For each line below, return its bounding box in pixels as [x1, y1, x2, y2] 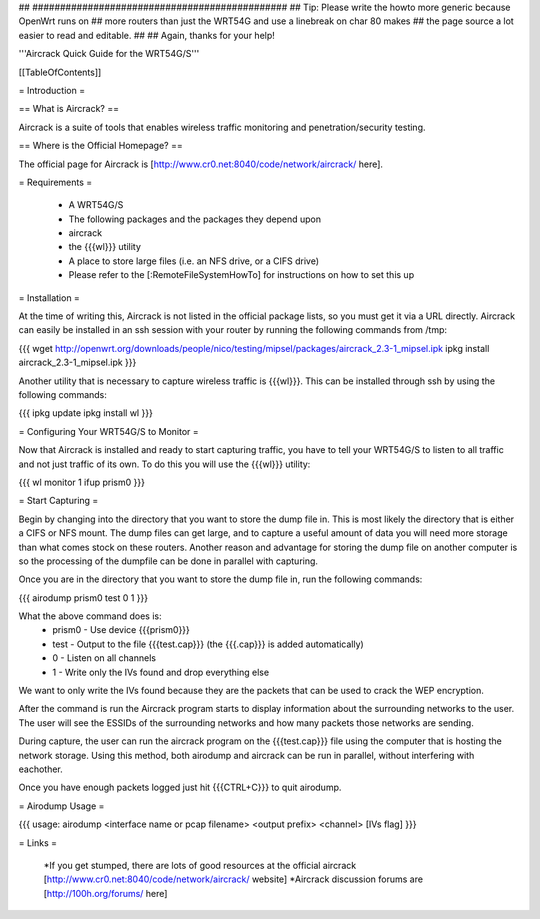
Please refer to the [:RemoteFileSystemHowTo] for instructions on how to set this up [68, 269, 415, 281]
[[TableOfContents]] [18, 66, 102, 78]
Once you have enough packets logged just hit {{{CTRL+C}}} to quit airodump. [18, 781, 342, 794]
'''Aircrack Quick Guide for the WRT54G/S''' [18, 48, 200, 60]
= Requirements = [18, 176, 93, 188]
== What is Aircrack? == [18, 103, 120, 115]
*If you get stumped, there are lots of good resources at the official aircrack [43, 859, 357, 871]
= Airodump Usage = [18, 800, 105, 812]
